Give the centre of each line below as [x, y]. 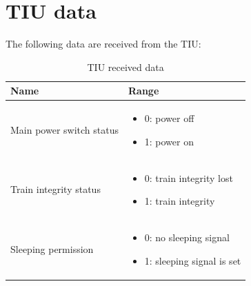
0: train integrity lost [189, 177]
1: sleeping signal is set [193, 260]
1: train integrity [180, 201]
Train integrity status [56, 189]
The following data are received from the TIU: [103, 44]
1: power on [169, 141]
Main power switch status [64, 129]
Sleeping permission [52, 248]
